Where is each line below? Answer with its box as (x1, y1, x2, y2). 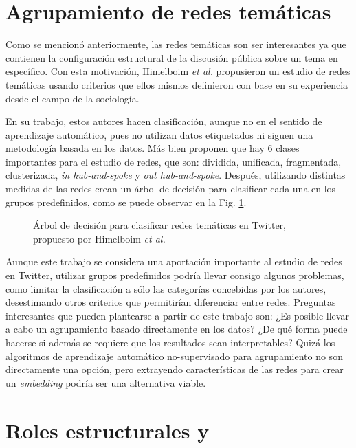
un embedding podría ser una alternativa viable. (5, 375, 206, 390)
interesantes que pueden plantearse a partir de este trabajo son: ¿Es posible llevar (5, 308, 349, 322)
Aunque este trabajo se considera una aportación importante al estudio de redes (5, 254, 342, 269)
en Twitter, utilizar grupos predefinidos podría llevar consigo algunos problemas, (5, 268, 344, 282)
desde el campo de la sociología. (5, 91, 140, 105)
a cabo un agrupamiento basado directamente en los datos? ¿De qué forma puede (5, 322, 348, 336)
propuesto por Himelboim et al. (33, 231, 166, 245)
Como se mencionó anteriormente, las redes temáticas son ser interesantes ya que (5, 37, 346, 52)
